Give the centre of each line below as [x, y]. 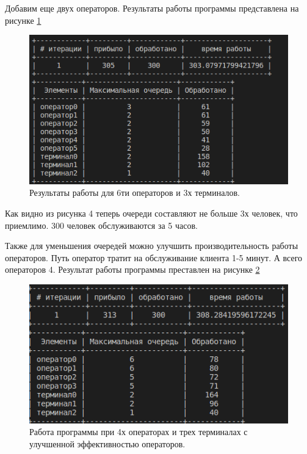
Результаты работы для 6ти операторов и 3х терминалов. [135, 193]
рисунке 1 [23, 20]
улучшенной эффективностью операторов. [107, 443]
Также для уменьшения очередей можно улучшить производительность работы [152, 246]
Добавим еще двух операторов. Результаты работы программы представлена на [152, 8]
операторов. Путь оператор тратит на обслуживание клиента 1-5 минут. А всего [154, 257]
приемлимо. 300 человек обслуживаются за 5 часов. [101, 225]
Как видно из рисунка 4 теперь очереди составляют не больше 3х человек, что [151, 213]
